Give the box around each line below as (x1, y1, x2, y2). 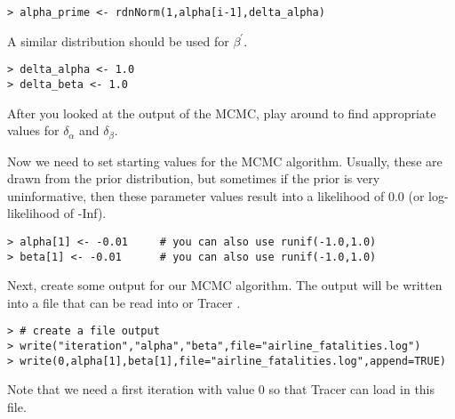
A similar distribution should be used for (7, 31, 229, 50)
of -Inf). (63, 204, 107, 222)
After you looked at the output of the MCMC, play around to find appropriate (7, 103, 436, 122)
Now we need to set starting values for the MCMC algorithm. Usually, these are (7, 151, 443, 170)
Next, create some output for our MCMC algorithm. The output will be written (7, 276, 443, 294)
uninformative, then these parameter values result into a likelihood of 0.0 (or (7, 186, 425, 205)
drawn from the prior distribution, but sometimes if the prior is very (7, 169, 380, 188)
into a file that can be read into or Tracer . (7, 293, 241, 311)
